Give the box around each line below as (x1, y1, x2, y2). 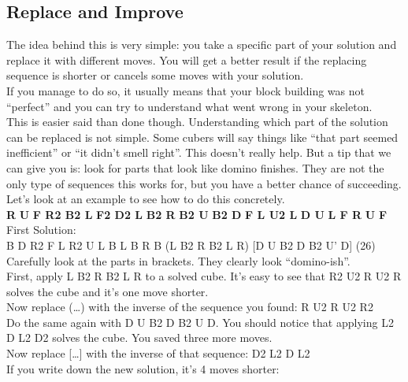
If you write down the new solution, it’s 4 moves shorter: (6, 360, 280, 376)
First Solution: (6, 221, 76, 238)
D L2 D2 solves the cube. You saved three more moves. (6, 329, 273, 346)
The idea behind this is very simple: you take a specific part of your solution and (6, 36, 397, 53)
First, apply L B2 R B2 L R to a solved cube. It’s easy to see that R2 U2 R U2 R (6, 268, 402, 284)
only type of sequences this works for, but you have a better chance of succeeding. (6, 175, 402, 191)
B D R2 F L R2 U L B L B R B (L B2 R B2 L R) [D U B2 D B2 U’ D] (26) (6, 236, 376, 253)
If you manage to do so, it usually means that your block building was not (6, 82, 365, 98)
